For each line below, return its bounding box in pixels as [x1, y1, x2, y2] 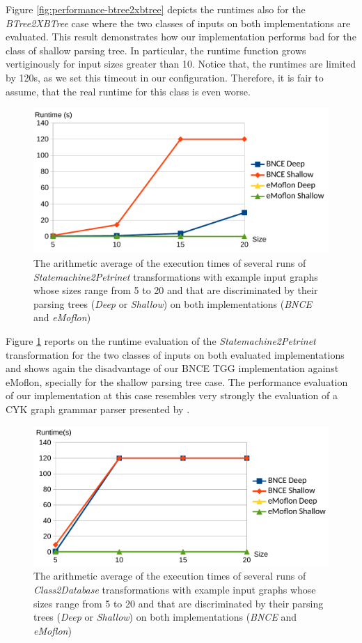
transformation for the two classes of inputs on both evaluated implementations [6, 347, 345, 362]
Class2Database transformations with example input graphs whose [33, 582, 316, 596]
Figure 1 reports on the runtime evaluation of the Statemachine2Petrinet [6, 333, 316, 348]
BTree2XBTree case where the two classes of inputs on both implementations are [6, 15, 351, 30]
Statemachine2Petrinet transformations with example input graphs [33, 269, 318, 284]
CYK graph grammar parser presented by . [6, 401, 190, 416]
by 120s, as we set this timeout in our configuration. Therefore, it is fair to [6, 70, 324, 84]
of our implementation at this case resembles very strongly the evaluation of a [6, 388, 338, 403]
